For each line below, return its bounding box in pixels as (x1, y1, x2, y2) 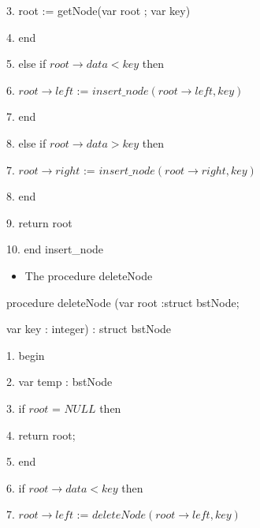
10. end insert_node (6, 241, 104, 257)
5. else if (6, 55, 46, 72)
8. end (6, 188, 36, 204)
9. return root (6, 214, 72, 230)
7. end (6, 108, 36, 125)
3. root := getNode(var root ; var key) (6, 2, 191, 18)
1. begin (6, 346, 45, 363)
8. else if (6, 134, 46, 151)
